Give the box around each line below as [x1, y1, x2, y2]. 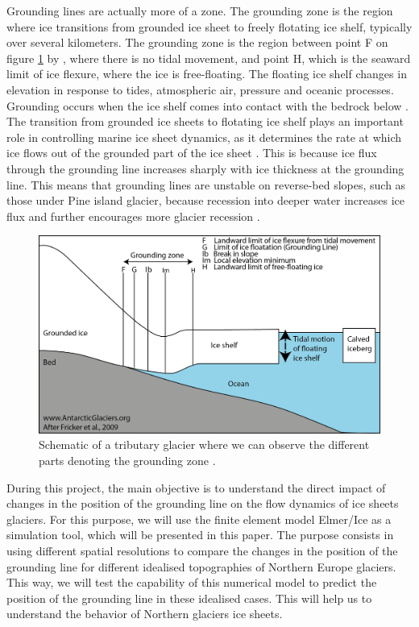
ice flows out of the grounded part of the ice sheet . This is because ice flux [6, 144, 377, 161]
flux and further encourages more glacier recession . [6, 207, 260, 224]
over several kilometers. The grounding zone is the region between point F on [6, 34, 388, 51]
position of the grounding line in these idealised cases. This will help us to [6, 589, 372, 606]
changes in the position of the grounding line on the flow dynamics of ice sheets [6, 495, 399, 512]
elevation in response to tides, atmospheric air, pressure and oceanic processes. [6, 81, 394, 98]
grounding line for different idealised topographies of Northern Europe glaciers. [6, 558, 396, 575]
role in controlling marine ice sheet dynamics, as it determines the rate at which [6, 128, 402, 145]
